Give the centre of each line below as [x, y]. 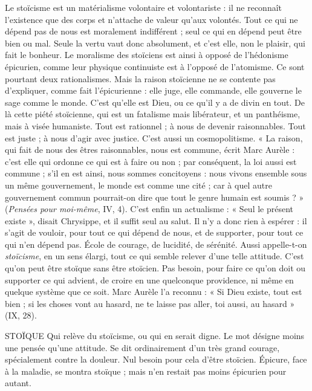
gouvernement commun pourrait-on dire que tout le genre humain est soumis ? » [154, 197]
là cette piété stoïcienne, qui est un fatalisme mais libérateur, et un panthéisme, [153, 114]
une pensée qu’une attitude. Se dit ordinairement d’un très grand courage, [142, 347]
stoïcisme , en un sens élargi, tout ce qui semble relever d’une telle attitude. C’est [154, 256]
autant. [18, 383]
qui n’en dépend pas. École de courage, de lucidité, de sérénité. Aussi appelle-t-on [156, 244]
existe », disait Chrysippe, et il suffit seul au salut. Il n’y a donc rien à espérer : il [156, 220]
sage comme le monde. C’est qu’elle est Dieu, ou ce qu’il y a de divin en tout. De [155, 102]
